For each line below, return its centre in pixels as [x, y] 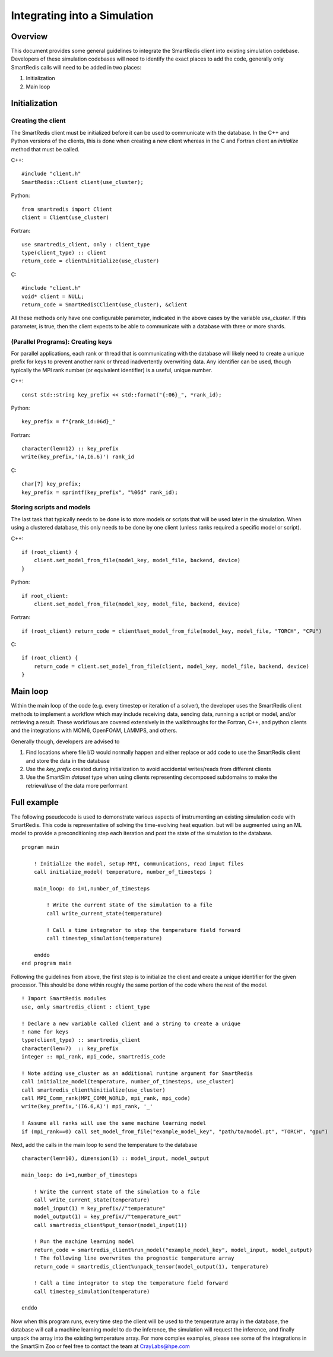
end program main [47, 963]
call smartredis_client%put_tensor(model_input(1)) [110, 1225]
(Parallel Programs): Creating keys [61, 341]
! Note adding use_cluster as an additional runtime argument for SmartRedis [137, 1073]
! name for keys [45, 1032]
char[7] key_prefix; [51, 484]
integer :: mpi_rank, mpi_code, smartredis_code [93, 1057]
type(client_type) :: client [64, 253]
